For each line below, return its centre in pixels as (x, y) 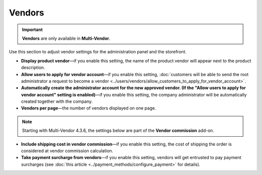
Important (33, 30)
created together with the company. (57, 101)
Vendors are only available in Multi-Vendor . (66, 38)
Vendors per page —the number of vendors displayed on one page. (89, 108)
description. (33, 67)
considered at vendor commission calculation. (67, 151)
